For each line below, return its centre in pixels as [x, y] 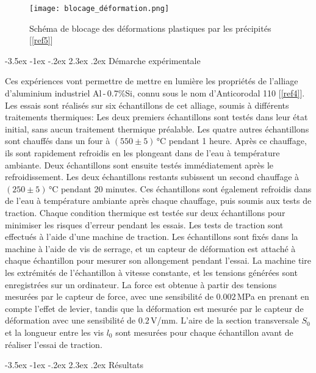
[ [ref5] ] [41, 40]
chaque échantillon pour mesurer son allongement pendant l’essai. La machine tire [158, 260]
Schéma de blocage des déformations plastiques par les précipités [150, 28]
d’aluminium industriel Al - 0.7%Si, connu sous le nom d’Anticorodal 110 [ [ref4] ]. [155, 93]
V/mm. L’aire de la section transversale [224, 320]
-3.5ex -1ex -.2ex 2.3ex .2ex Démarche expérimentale [103, 60]
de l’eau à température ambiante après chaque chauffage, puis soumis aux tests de [158, 201]
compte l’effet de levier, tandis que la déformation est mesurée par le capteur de [154, 308]
